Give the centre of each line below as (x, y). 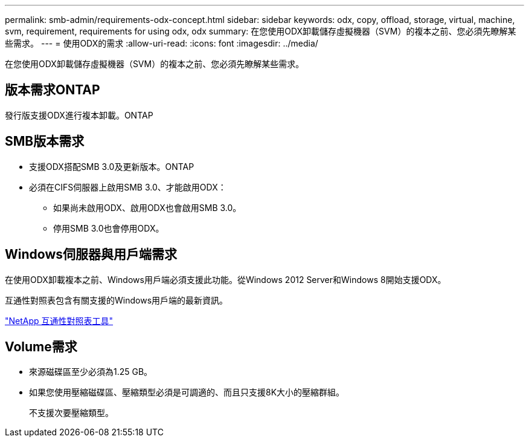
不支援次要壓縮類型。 (71, 413)
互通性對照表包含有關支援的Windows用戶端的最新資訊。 (117, 300)
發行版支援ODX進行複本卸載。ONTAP (79, 115)
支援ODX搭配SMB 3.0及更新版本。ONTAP (112, 166)
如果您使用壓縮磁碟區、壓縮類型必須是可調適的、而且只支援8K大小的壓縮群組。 (187, 392)
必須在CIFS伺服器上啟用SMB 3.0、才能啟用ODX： (128, 187)
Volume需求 (41, 346)
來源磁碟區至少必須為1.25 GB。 (91, 372)
